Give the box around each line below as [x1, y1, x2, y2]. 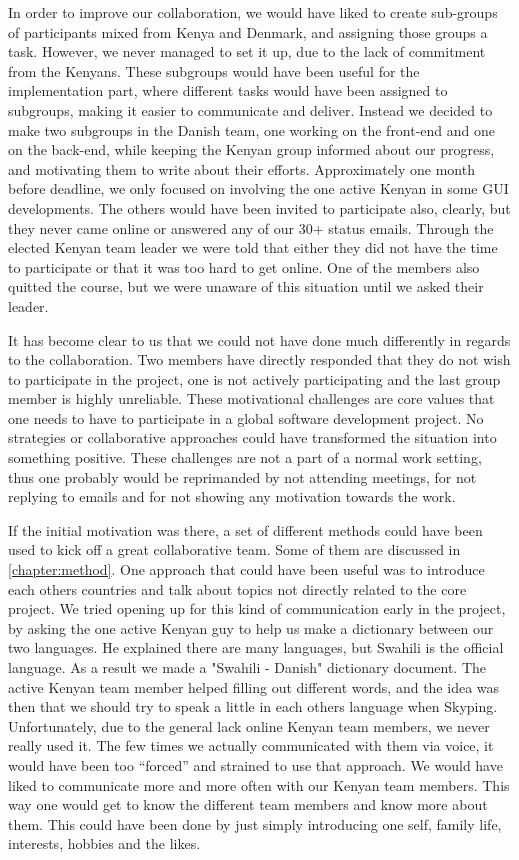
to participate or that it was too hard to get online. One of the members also [8, 256, 480, 277]
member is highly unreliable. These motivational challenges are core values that [8, 388, 495, 409]
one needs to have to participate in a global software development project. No [8, 407, 484, 428]
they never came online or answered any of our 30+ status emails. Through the [8, 217, 494, 238]
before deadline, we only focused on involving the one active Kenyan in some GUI [8, 178, 509, 199]
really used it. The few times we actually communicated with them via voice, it [8, 735, 494, 756]
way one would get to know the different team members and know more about [8, 794, 488, 815]
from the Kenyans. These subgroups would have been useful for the [8, 60, 420, 81]
